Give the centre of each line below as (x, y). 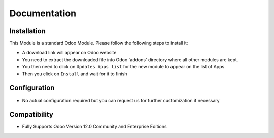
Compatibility (31, 114)
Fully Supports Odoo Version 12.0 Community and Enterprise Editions (94, 127)
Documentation (43, 13)
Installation (27, 31)
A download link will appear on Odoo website (69, 53)
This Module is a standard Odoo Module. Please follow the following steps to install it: (99, 43)
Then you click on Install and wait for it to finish (75, 74)
